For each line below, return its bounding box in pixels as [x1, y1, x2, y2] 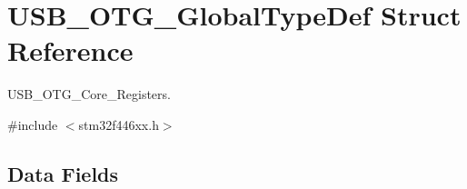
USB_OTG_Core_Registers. [7, 85, 171, 104]
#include [7, 114, 58, 134]
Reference [7, 32, 134, 69]
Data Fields [7, 159, 119, 187]
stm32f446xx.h [78, 114, 159, 134]
